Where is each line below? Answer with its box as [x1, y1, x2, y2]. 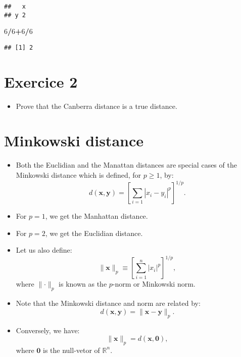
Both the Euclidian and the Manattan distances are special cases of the [16, 160, 237, 170]
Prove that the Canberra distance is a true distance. [16, 100, 177, 111]
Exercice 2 [4, 71, 78, 92]
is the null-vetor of [43, 344, 100, 355]
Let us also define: [16, 245, 72, 255]
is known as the [59, 279, 107, 289]
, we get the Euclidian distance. [45, 227, 143, 238]
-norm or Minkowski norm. [112, 279, 196, 289]
